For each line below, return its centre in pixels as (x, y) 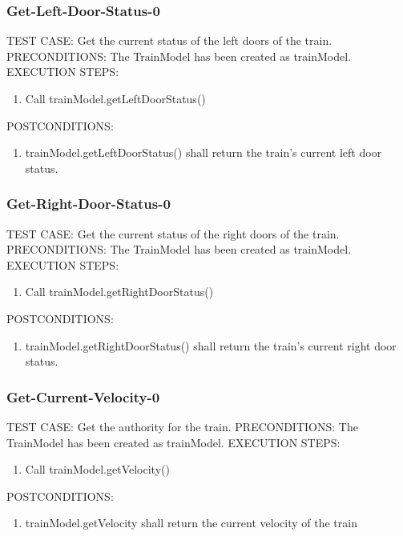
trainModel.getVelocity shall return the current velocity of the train (191, 523)
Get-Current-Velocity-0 (83, 396)
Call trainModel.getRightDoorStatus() (119, 292)
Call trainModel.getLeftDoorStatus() (115, 98)
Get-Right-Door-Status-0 (89, 204)
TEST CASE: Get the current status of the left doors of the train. (169, 40)
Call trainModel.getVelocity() (97, 469)
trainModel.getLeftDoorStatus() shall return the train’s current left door (204, 152)
